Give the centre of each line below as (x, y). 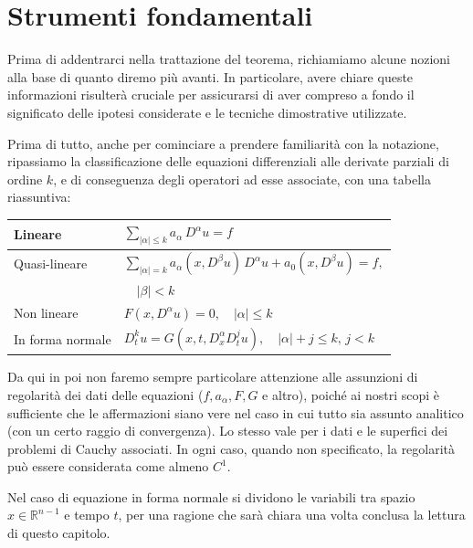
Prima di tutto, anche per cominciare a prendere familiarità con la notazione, (223, 143)
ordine (25, 179)
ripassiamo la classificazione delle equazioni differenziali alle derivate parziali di (228, 161)
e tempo (87, 515)
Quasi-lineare (51, 263)
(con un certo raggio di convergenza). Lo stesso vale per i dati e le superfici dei (228, 431)
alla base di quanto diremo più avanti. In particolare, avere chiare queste (210, 76)
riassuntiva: (39, 197)
